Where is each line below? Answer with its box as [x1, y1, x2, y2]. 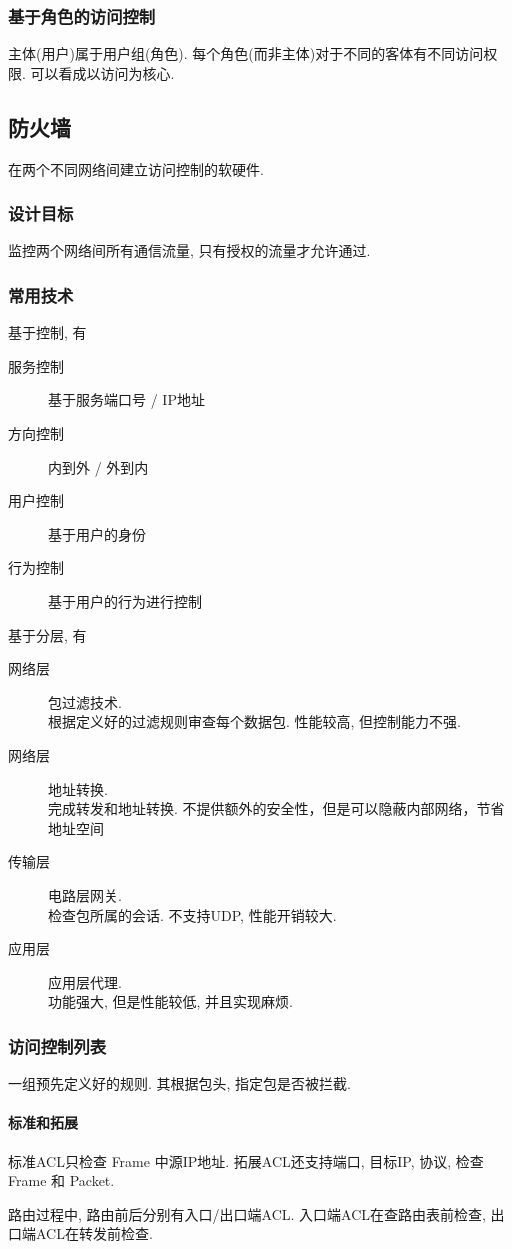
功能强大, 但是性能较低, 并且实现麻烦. [48, 991, 293, 1012]
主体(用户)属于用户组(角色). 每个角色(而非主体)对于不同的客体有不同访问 [8, 43, 484, 64]
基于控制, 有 [8, 322, 87, 343]
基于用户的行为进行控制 [48, 590, 202, 611]
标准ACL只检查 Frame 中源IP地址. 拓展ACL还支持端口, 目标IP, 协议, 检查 [8, 1150, 484, 1171]
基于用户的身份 [48, 523, 146, 544]
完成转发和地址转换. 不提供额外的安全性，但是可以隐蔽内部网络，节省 [48, 798, 505, 819]
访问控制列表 [8, 1033, 107, 1058]
